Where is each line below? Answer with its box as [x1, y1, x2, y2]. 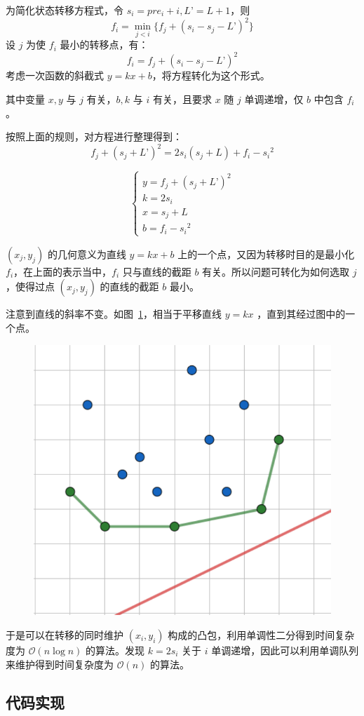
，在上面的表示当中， [13, 264, 112, 278]
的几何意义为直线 [47, 246, 126, 261]
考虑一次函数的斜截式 [6, 68, 104, 83]
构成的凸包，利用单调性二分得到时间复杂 [168, 628, 355, 642]
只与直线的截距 [122, 264, 191, 278]
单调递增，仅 [244, 92, 304, 106]
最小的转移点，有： [60, 37, 149, 52]
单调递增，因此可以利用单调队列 [211, 643, 359, 658]
